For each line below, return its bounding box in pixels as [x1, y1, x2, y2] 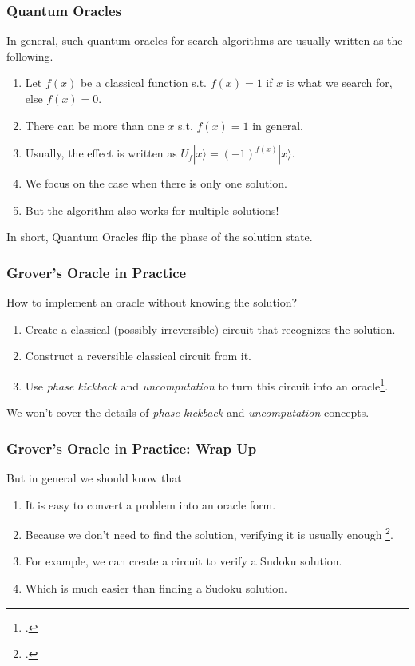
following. [6, 47, 53, 64]
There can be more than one [25, 117, 164, 133]
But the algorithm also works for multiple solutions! [25, 201, 279, 218]
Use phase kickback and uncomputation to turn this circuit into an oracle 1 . [25, 375, 389, 394]
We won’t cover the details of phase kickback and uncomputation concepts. [6, 404, 370, 421]
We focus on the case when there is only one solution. [25, 175, 287, 192]
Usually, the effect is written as [25, 145, 177, 161]
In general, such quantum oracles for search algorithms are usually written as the [6, 32, 403, 49]
